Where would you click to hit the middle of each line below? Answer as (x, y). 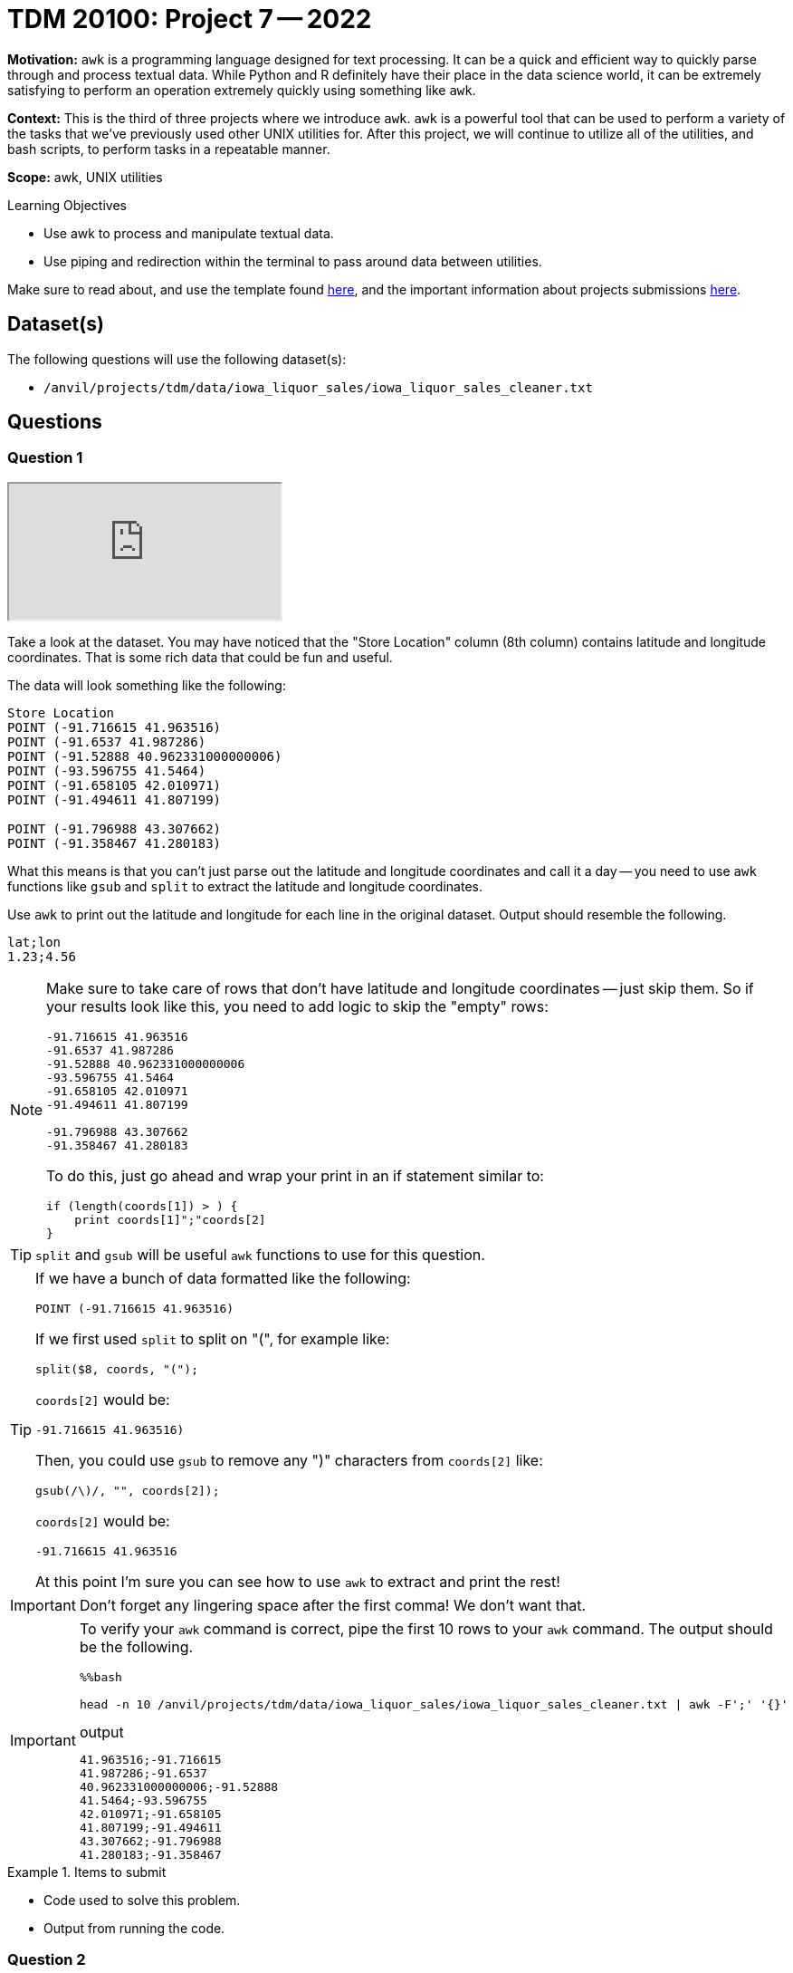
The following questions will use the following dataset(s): (177, 359)
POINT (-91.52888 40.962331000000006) (145, 756)
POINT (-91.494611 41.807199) (115, 799)
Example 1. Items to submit (87, 1872)
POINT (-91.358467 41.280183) (115, 843)
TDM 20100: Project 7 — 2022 (190, 19)
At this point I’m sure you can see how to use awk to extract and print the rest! (298, 1581)
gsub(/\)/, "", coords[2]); (128, 1490)
